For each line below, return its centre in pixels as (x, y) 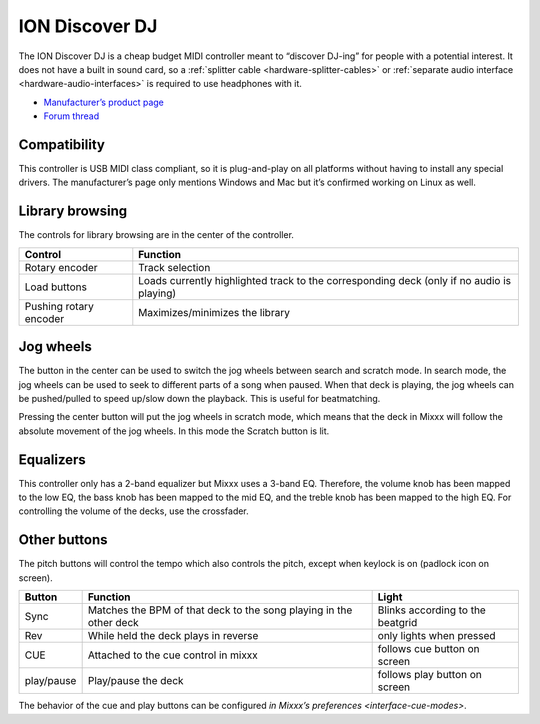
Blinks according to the (432, 610)
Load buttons (55, 287)
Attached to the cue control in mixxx (173, 655)
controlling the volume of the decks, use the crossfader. (133, 511)
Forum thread (71, 116)
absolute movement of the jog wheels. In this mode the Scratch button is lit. (174, 431)
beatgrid (397, 623)
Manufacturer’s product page (104, 102)
